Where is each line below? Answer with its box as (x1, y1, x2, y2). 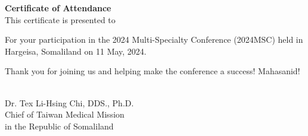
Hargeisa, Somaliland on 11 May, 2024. (5, 45, 147, 57)
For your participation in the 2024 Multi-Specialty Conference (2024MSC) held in (5, 33, 303, 46)
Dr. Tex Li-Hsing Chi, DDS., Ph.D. (5, 96, 134, 109)
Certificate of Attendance (5, 2, 111, 14)
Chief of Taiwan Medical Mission (5, 108, 125, 121)
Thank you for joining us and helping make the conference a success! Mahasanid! (5, 65, 300, 77)
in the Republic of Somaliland (5, 119, 114, 132)
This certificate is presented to (5, 13, 116, 26)
